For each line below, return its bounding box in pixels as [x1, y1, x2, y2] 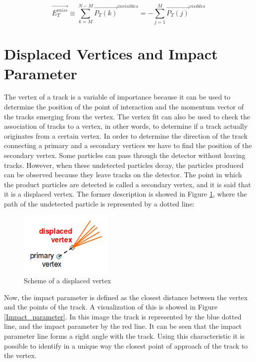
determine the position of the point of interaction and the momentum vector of [4, 102, 244, 112]
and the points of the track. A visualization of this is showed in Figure [4, 302, 218, 312]
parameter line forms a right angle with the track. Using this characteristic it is [4, 330, 245, 341]
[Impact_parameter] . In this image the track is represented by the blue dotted [4, 311, 242, 321]
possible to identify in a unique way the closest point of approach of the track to [4, 340, 248, 351]
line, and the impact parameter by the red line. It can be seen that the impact [4, 321, 242, 331]
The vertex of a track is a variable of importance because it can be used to [4, 92, 231, 102]
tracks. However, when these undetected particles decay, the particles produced [4, 159, 244, 170]
